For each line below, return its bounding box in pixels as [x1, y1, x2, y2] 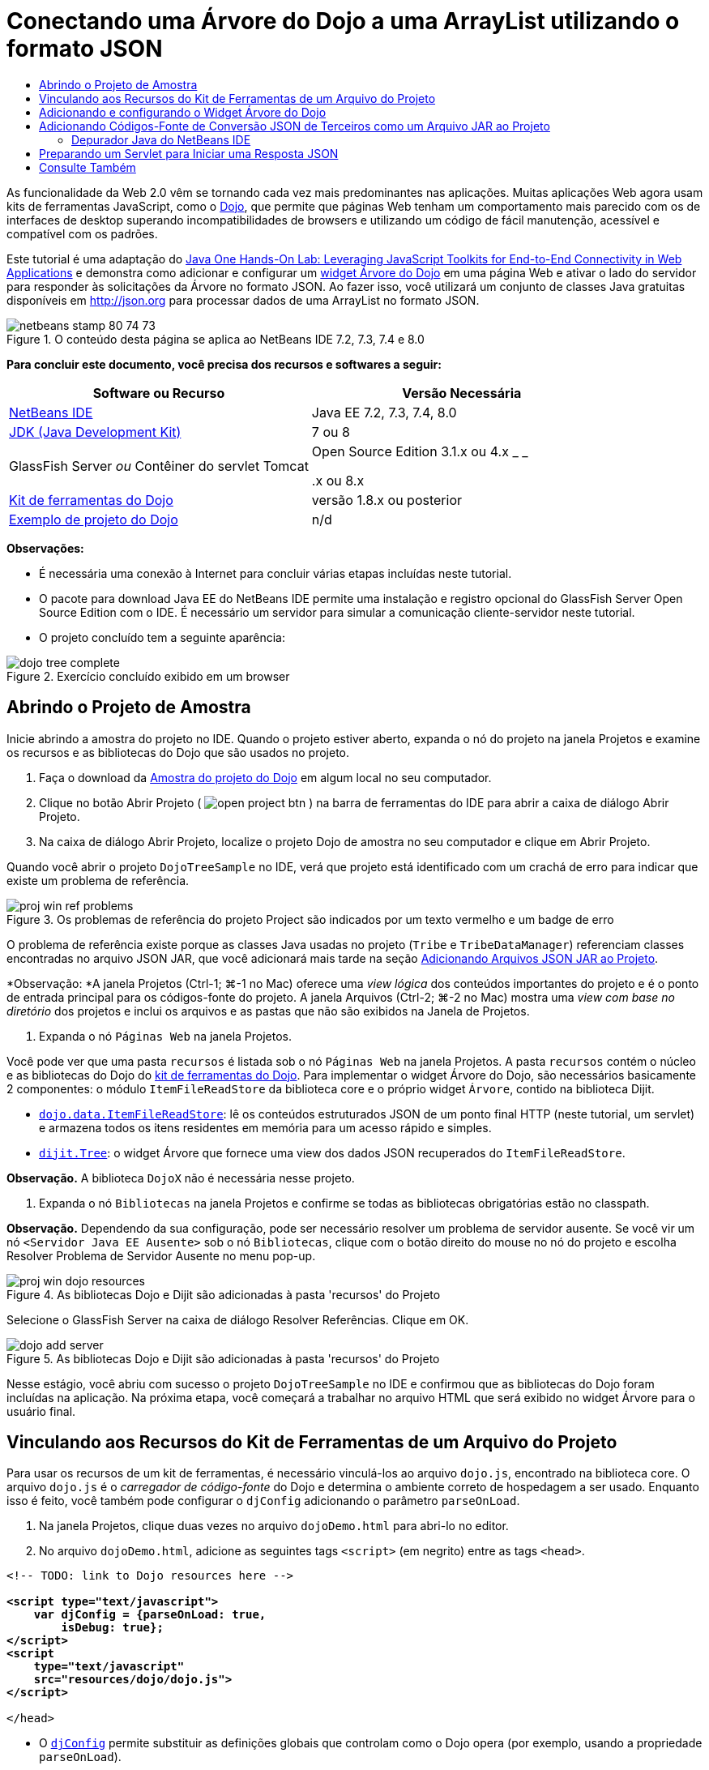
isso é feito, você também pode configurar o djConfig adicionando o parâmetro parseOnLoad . [6, 1494, 520, 1508]
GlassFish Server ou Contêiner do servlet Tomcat [9, 457, 309, 474]
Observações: [6, 541, 84, 555]
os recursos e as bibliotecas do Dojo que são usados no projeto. [6, 745, 350, 759]
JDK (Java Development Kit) [9, 423, 182, 440]
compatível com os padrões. [6, 226, 158, 241]
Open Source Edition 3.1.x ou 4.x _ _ [311, 442, 528, 460]
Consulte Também [39, 160, 136, 174]
